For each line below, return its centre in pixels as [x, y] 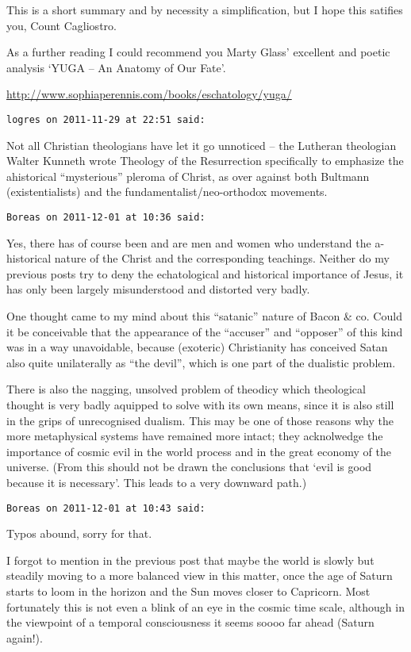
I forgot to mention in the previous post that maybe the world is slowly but [190, 560]
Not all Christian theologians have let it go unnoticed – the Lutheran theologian [202, 145]
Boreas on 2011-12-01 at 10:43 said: [106, 508]
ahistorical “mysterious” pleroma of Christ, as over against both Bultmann [188, 176]
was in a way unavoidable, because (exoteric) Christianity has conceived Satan [197, 347]
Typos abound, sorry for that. [79, 533]
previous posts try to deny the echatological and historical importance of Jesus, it [205, 273]
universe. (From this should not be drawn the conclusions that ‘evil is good [189, 467]
